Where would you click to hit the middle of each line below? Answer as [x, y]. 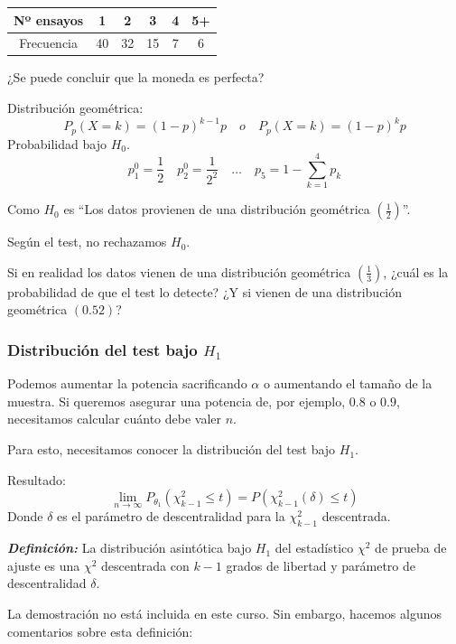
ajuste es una [44, 565]
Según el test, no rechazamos [87, 242]
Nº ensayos [49, 19]
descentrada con [145, 565]
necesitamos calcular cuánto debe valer [115, 419]
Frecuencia [49, 43]
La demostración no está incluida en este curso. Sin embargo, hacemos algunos [225, 614]
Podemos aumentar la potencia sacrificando [127, 383]
